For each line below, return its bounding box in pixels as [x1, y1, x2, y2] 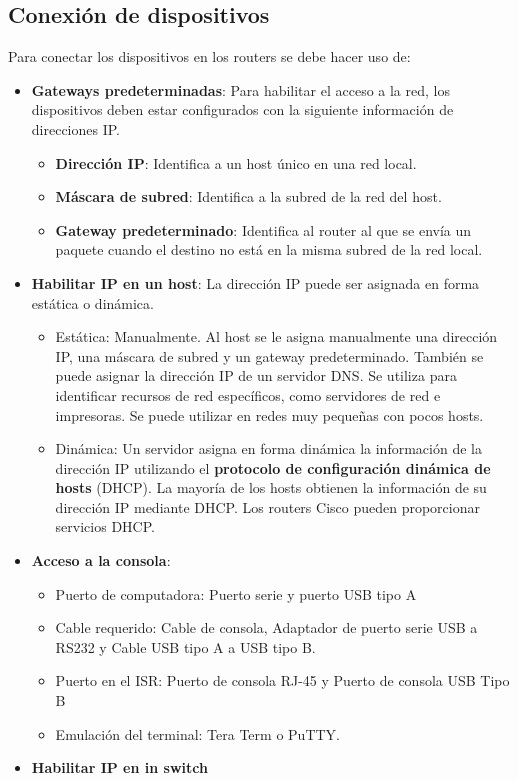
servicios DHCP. [55, 516, 155, 537]
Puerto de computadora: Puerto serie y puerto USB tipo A [55, 583, 417, 604]
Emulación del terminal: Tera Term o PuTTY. [55, 723, 340, 744]
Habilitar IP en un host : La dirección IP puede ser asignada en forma [31, 272, 480, 293]
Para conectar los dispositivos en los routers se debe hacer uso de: [8, 46, 411, 67]
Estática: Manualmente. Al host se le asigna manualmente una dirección [55, 326, 498, 347]
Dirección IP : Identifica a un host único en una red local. [55, 152, 417, 173]
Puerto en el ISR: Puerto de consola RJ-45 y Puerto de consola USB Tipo [55, 670, 510, 691]
